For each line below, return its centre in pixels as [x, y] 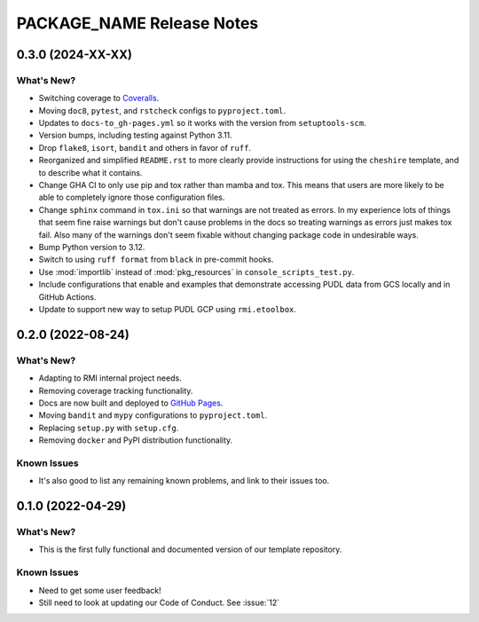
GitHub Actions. [67, 296]
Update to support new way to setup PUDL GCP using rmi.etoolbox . [168, 309]
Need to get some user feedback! [100, 590]
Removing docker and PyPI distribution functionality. [136, 440]
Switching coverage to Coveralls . [99, 98]
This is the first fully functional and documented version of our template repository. [190, 549]
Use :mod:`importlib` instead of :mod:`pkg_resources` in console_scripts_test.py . [196, 272]
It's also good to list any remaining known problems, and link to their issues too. [184, 481]
